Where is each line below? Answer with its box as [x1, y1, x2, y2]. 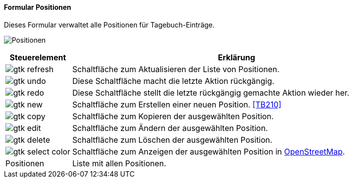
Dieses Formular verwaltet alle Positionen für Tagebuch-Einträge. [4, 20, 215, 29]
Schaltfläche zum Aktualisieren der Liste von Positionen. [72, 64, 279, 74]
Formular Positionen [4, 3, 72, 11]
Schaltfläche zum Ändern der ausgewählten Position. [72, 123, 268, 133]
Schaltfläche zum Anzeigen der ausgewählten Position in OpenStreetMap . [72, 146, 345, 156]
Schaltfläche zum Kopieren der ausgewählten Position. [72, 111, 274, 121]
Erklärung [218, 52, 255, 62]
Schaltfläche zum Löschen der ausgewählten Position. [72, 134, 273, 145]
